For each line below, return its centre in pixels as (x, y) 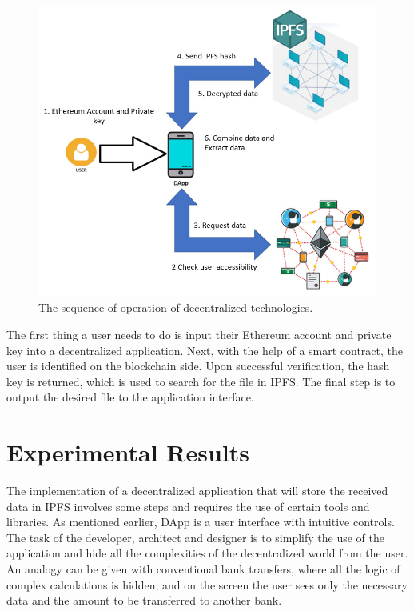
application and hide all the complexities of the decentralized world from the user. (207, 553)
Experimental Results (128, 452)
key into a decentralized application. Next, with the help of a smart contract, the (205, 350)
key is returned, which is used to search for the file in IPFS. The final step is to (201, 381)
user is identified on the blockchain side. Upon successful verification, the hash (198, 366)
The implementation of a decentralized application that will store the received (197, 491)
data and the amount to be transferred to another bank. (144, 600)
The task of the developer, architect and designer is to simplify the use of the (195, 537)
